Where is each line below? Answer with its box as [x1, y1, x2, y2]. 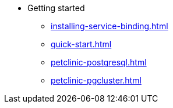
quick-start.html [51, 39, 112, 49]
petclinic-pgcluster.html [51, 75, 142, 85]
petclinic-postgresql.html [51, 57, 147, 67]
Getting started [27, 3, 85, 13]
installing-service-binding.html [51, 21, 168, 31]
